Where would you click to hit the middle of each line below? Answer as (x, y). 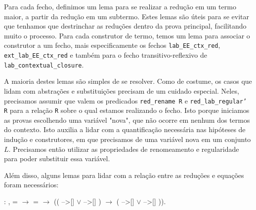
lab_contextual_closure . (44, 64)
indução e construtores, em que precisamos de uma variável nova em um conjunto (128, 139)
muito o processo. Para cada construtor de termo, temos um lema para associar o (127, 35)
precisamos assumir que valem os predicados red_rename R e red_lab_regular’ (126, 100)
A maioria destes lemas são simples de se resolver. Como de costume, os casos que (128, 81)
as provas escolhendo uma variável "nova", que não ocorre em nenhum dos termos (127, 120)
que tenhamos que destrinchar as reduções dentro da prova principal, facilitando (125, 26)
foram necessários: (31, 185)
